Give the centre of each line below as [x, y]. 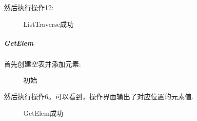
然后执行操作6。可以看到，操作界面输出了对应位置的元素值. [99, 96]
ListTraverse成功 [49, 24]
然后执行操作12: [29, 7]
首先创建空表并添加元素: [42, 63]
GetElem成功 [43, 112]
